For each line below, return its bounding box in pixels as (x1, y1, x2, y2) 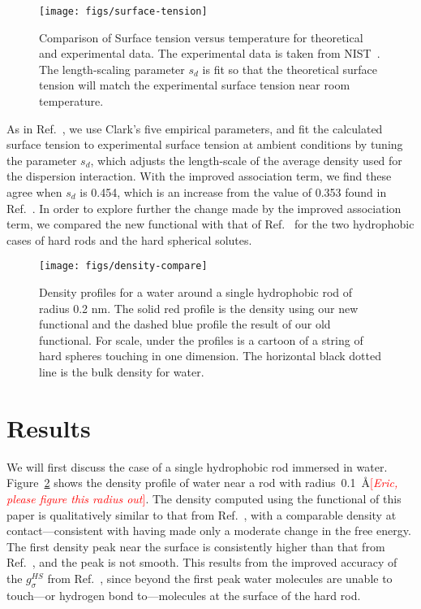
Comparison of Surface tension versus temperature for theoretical (39, 28, 363, 46)
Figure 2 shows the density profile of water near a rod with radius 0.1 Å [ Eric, (6, 474, 398, 491)
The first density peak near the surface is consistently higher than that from (6, 537, 385, 555)
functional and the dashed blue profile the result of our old (39, 315, 331, 333)
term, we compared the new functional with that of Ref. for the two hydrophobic (6, 215, 415, 233)
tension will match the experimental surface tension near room (39, 76, 350, 94)
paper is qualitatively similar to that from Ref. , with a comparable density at (6, 506, 397, 523)
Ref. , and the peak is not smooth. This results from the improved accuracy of (6, 554, 397, 571)
